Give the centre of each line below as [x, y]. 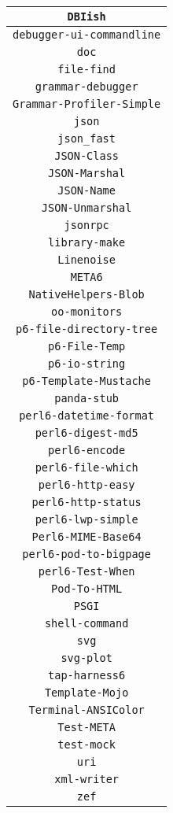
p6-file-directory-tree [87, 329]
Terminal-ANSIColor [86, 710]
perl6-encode [87, 450]
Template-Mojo [86, 693]
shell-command [86, 623]
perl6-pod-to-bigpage [86, 554]
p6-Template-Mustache [86, 381]
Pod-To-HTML [87, 589]
